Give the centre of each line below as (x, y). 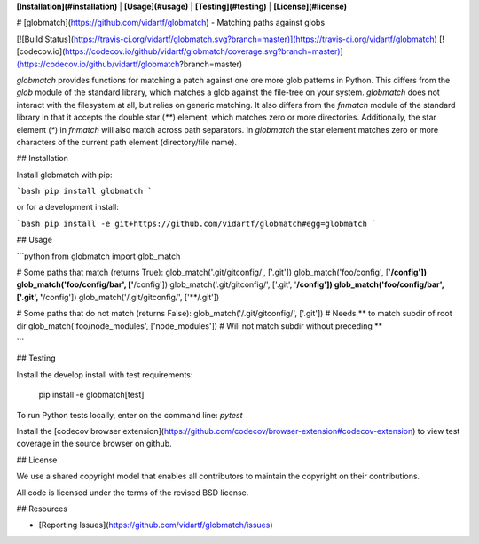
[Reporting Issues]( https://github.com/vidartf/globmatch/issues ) (156, 525)
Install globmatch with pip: (64, 175)
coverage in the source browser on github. (94, 444)
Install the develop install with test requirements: (105, 374)
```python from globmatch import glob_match (98, 256)
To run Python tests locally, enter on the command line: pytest (130, 415)
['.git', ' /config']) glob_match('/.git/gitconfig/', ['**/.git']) (118, 297)
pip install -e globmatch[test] (91, 395)
